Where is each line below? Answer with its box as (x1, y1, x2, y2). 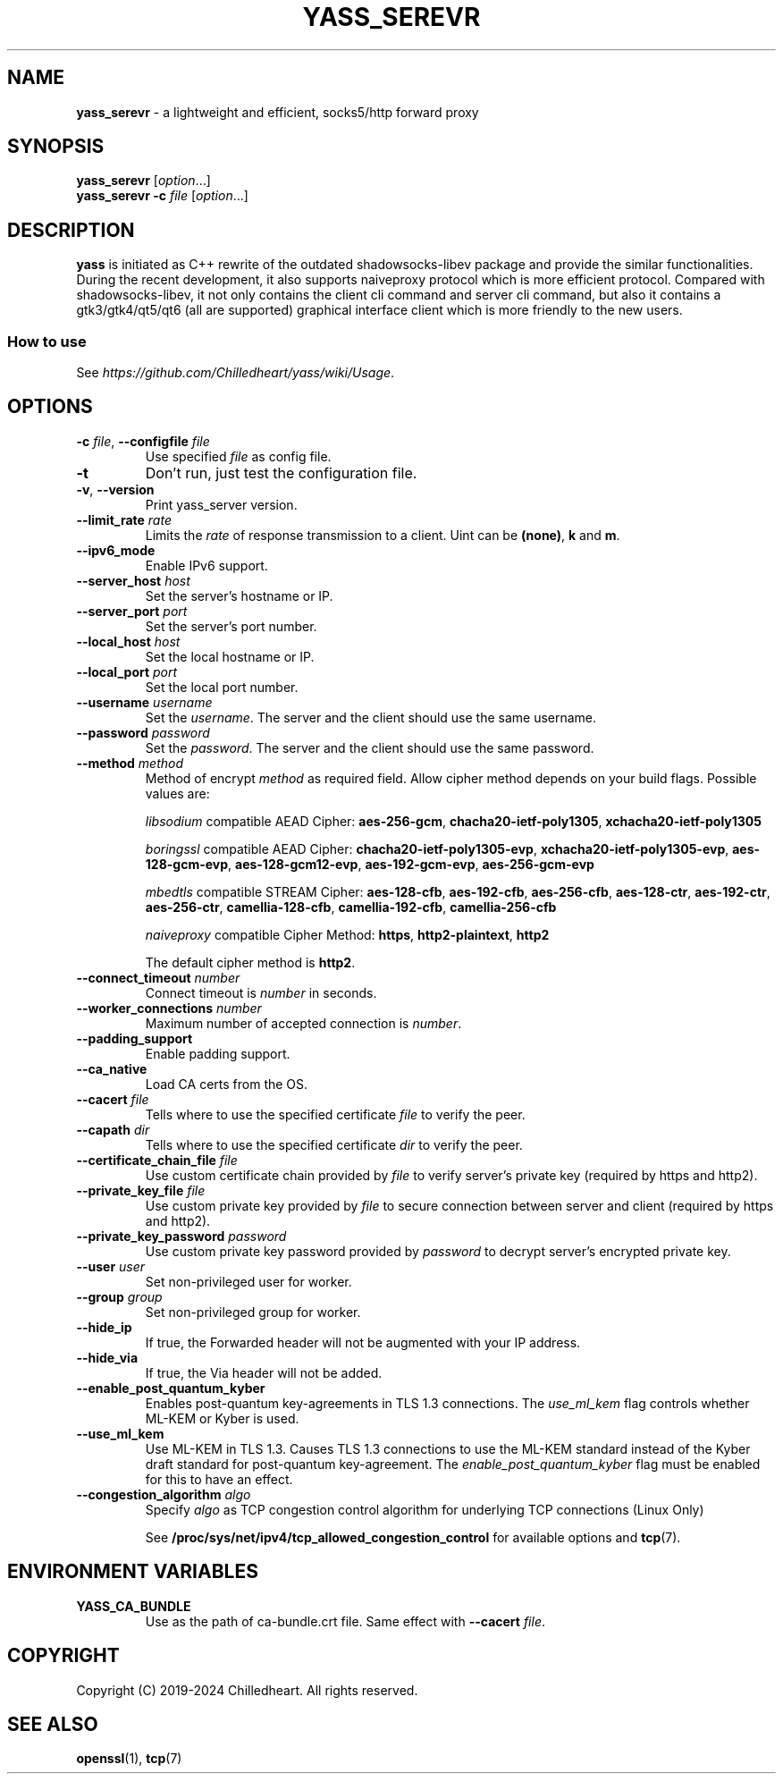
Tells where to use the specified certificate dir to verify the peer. (145, 1136, 523, 1152)
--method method (76, 755, 184, 771)
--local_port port (76, 663, 178, 679)
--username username (76, 694, 213, 710)
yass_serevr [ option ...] (76, 173, 211, 189)
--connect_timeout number (76, 969, 240, 985)
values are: (145, 785, 210, 801)
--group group (76, 1288, 163, 1304)
